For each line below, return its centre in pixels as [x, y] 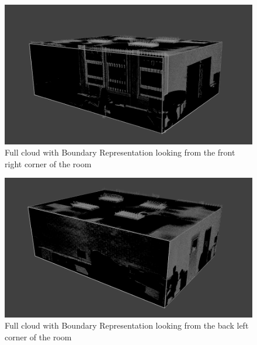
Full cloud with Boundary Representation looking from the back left [127, 325]
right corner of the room [48, 163]
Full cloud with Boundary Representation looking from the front [120, 152]
